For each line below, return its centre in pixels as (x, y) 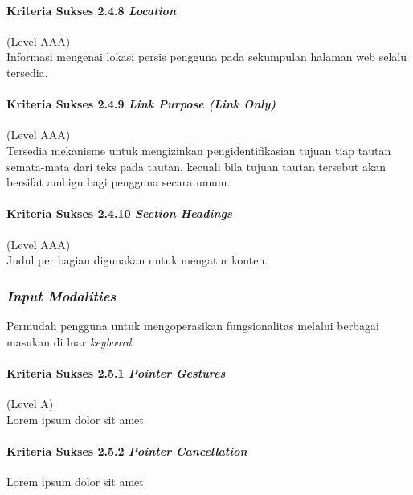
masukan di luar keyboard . (71, 341)
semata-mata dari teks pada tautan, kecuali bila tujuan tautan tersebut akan (196, 166)
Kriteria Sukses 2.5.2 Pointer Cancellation (127, 450)
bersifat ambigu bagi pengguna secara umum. (119, 182)
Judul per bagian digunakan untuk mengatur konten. (137, 260)
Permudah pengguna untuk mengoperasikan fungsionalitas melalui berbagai (193, 325)
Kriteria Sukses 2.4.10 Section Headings (119, 213)
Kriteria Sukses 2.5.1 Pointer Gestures (116, 372)
